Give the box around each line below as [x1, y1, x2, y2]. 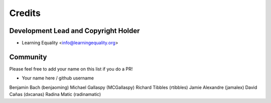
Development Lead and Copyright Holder [9, 26, 140, 35]
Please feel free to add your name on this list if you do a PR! [9, 65, 133, 72]
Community [9, 52, 47, 61]
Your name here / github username [22, 75, 94, 81]
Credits [9, 7, 41, 18]
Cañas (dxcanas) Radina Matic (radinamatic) [9, 91, 101, 97]
